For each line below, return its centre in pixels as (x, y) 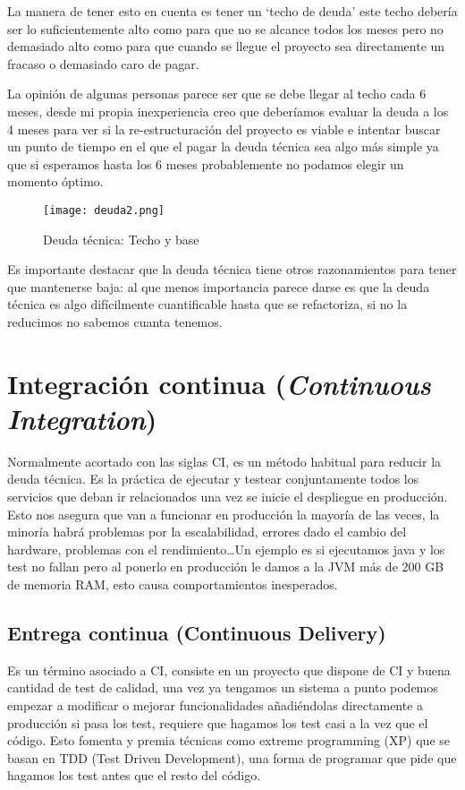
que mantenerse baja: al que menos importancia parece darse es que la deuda (219, 286)
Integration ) (82, 418)
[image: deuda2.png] (104, 210)
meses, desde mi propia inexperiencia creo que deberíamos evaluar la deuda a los (228, 111)
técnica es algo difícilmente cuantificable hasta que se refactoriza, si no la (207, 304)
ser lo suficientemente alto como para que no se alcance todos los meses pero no (225, 28)
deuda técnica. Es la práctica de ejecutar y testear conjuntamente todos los (213, 479)
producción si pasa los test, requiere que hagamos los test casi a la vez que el (218, 722)
